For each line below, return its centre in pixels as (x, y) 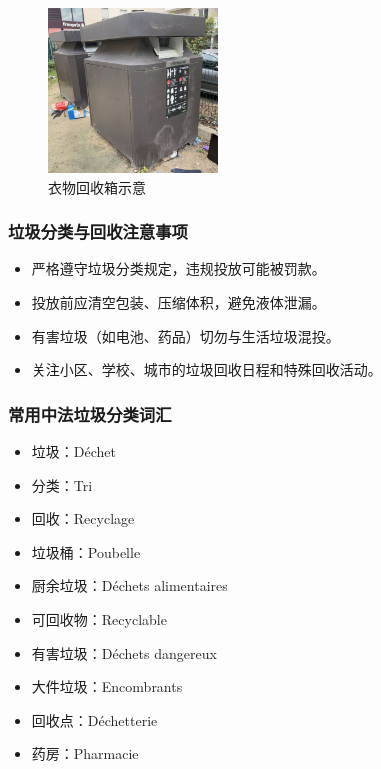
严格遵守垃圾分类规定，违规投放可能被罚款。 (178, 268)
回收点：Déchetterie (94, 719)
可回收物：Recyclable (99, 619)
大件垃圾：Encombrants (107, 686)
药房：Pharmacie (85, 753)
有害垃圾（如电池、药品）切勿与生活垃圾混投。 (185, 335)
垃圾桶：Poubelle (86, 551)
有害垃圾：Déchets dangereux (124, 652)
